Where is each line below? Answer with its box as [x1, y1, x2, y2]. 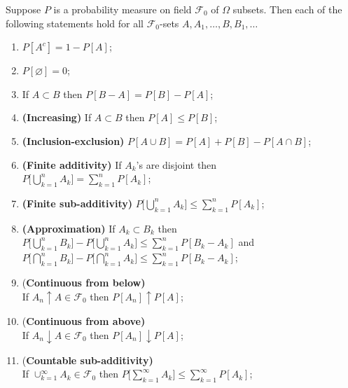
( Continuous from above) [22, 314, 146, 328]
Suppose [6, 2, 41, 16]
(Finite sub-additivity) [22, 195, 133, 210]
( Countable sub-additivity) [22, 352, 153, 367]
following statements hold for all [6, 15, 144, 30]
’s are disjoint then [136, 157, 217, 172]
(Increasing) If [22, 110, 92, 125]
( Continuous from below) [22, 275, 146, 289]
